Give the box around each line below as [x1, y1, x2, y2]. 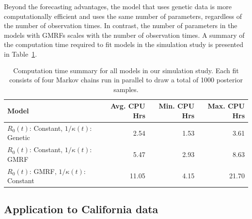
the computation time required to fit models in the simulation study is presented [4, 39, 244, 49]
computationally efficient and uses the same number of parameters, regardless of [4, 11, 242, 21]
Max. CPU [207, 101, 245, 111]
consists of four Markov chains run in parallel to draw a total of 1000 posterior [9, 75, 243, 85]
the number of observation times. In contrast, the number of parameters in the [4, 20, 237, 31]
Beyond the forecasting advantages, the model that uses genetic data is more [4, 1, 232, 11]
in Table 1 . [4, 48, 37, 59]
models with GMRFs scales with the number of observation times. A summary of [4, 30, 245, 40]
